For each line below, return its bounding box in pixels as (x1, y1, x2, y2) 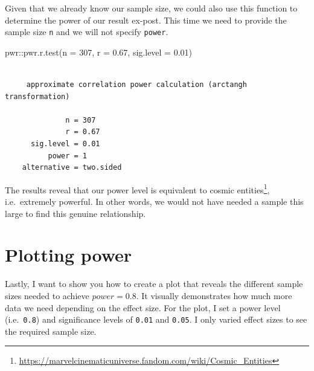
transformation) (5, 92, 70, 101)
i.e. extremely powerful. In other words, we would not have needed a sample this (5, 195, 304, 208)
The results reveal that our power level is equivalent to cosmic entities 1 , (5, 181, 270, 196)
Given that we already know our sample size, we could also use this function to (5, 2, 298, 14)
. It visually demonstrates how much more (136, 289, 292, 302)
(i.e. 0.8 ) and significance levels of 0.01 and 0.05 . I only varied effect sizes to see (5, 313, 307, 326)
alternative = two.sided (22, 163, 122, 172)
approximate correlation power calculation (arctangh (26, 80, 247, 89)
